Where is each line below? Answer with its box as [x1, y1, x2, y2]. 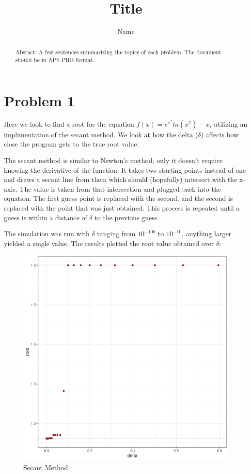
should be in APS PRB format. [15, 56, 94, 64]
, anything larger [182, 229, 232, 239]
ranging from [97, 229, 136, 239]
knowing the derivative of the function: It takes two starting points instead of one [4, 164, 246, 175]
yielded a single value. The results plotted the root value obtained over [4, 238, 214, 248]
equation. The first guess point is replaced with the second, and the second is [4, 193, 233, 203]
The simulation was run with [4, 229, 90, 239]
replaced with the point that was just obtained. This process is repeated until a [4, 202, 240, 212]
